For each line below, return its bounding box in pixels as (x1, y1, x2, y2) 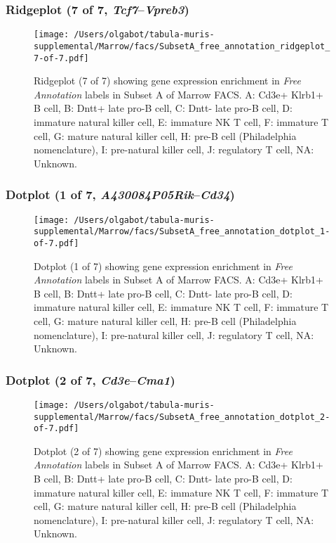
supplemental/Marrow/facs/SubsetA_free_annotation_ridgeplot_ (34, 41, 330, 51)
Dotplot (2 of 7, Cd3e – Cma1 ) (6, 371, 175, 388)
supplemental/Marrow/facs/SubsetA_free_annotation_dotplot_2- (34, 411, 330, 422)
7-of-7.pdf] (34, 53, 89, 63)
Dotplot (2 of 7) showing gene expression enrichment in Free (34, 443, 293, 458)
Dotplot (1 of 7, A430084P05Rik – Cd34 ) (6, 186, 235, 203)
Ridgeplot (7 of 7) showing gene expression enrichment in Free (34, 73, 301, 88)
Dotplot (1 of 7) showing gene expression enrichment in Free (34, 258, 293, 273)
